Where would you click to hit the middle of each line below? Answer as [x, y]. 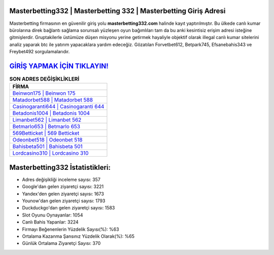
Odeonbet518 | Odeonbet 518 [47, 140]
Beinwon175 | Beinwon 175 [44, 93]
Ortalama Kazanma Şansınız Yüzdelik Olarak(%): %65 [78, 236]
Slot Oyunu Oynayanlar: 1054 [53, 215]
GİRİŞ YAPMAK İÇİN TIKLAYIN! [59, 66]
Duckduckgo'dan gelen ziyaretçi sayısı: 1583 [68, 208]
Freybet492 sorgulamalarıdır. [40, 52]
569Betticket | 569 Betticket [46, 133]
